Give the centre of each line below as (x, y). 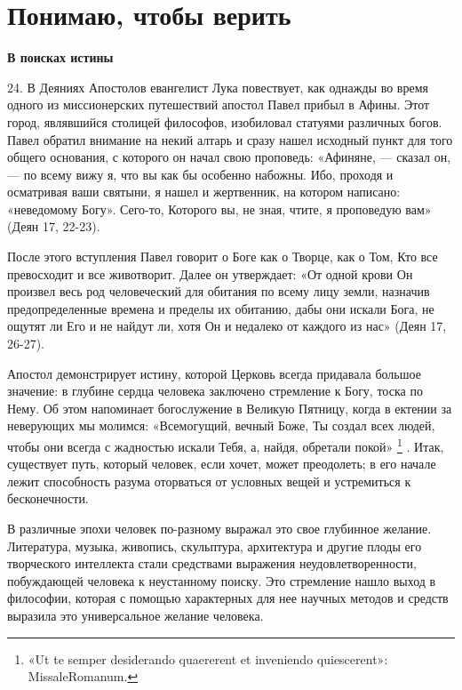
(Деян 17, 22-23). (54, 226)
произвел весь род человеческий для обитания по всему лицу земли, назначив (219, 291)
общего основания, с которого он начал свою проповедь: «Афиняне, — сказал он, (229, 157)
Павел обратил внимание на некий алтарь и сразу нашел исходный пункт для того (230, 139)
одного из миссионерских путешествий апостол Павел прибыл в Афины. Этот (219, 104)
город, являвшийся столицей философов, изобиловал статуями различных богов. (225, 121)
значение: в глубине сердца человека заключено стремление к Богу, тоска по (215, 391)
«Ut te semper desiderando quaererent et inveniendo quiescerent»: (208, 658)
